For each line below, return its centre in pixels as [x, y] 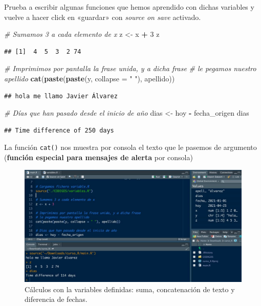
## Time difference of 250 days [59, 130]
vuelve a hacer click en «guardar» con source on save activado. [103, 17]
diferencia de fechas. [56, 299]
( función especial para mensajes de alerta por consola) [99, 157]
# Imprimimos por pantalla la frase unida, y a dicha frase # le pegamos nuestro [130, 68]
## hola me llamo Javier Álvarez [61, 96]
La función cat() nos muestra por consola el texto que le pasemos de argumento [130, 147]
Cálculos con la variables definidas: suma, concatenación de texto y [130, 289]
